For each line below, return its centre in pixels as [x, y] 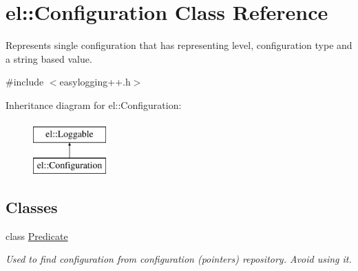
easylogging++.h [95, 82]
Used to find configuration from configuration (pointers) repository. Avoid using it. [179, 259]
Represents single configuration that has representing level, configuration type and [179, 45]
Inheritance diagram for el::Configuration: [94, 104]
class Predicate [37, 235]
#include [25, 82]
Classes [32, 207]
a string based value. [49, 58]
